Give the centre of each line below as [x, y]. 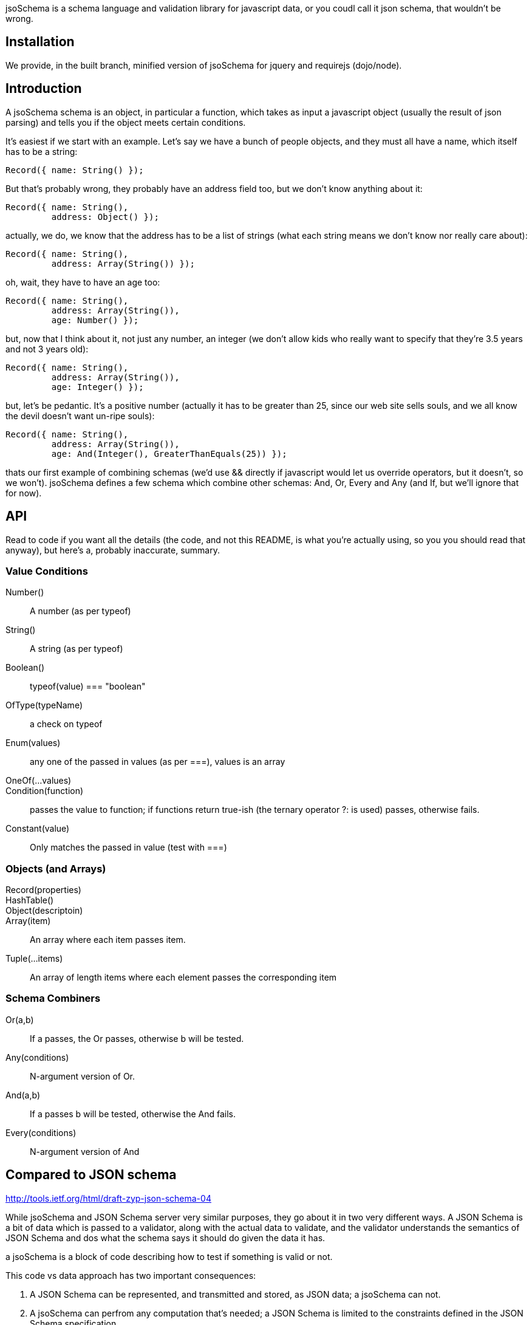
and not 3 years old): [47, 349]
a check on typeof [66, 724]
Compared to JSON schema [91, 1175]
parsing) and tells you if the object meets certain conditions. [126, 122]
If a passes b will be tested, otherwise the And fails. [133, 1114]
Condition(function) [45, 791]
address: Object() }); [105, 217]
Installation [40, 42]
